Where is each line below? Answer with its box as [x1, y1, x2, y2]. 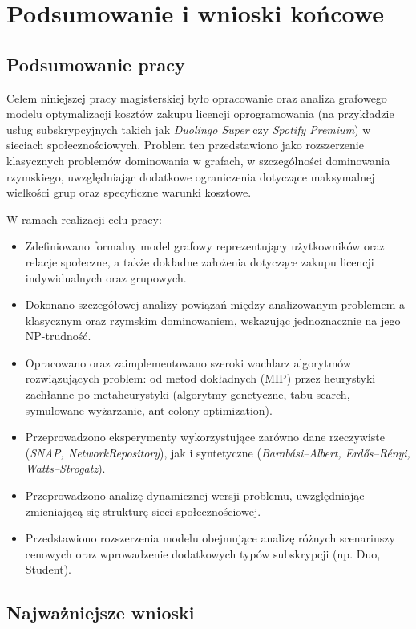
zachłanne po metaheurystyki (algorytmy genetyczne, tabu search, [25, 386, 350, 403]
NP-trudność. [25, 327, 91, 344]
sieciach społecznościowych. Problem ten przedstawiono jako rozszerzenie [6, 136, 364, 153]
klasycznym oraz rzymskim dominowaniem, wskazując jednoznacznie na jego [25, 311, 401, 328]
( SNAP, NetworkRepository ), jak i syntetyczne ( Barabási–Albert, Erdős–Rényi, [25, 444, 410, 461]
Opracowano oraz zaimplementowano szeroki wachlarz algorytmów [25, 354, 352, 371]
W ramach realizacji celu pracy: [6, 210, 162, 227]
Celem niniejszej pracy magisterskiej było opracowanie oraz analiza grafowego [6, 89, 387, 106]
